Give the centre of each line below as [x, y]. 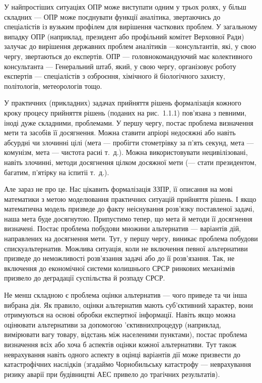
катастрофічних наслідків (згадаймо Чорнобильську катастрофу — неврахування [128, 364]
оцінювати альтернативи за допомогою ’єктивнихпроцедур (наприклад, [113, 324]
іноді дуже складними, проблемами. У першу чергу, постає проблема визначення [129, 122]
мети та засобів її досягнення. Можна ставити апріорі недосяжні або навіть [120, 132]
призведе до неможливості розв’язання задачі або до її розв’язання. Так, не [119, 258]
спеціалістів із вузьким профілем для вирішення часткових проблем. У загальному [131, 26]
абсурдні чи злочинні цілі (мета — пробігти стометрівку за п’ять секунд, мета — [129, 142]
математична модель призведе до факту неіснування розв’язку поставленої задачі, [129, 209]
